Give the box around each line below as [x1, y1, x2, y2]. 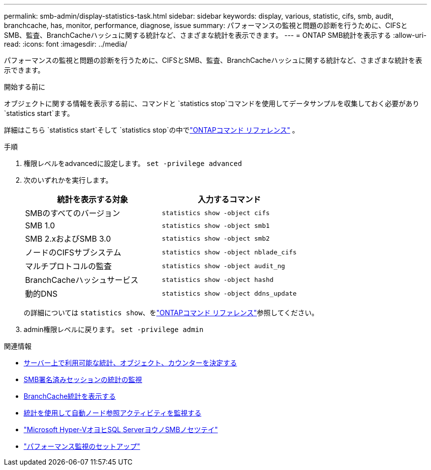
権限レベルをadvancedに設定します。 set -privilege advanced [24, 159, 242, 167]
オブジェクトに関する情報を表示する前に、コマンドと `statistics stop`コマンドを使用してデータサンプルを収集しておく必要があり [4, 99, 420, 108]
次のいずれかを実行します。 [24, 176, 113, 184]
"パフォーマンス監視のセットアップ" [24, 442, 140, 450]
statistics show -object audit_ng [161, 262, 285, 270]
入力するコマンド [197, 194, 261, 204]
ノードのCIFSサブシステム [25, 248, 122, 257]
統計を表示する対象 [57, 194, 128, 204]
